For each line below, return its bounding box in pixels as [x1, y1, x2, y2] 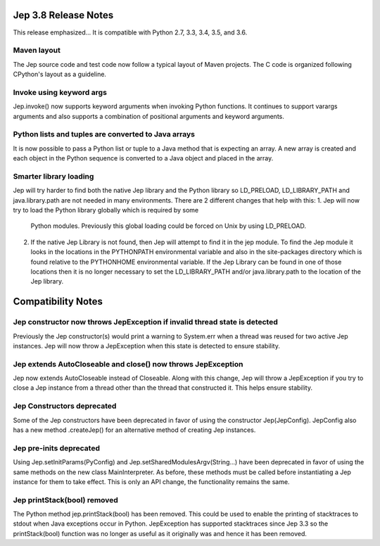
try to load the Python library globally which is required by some [13, 206, 199, 215]
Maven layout [13, 46, 61, 56]
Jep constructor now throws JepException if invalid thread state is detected [13, 317, 278, 327]
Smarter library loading [13, 171, 94, 181]
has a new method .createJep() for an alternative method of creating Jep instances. [13, 426, 256, 434]
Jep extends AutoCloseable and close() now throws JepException [13, 359, 243, 369]
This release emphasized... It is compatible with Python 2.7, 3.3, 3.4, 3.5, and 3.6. [13, 28, 248, 37]
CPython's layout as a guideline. [13, 70, 107, 79]
